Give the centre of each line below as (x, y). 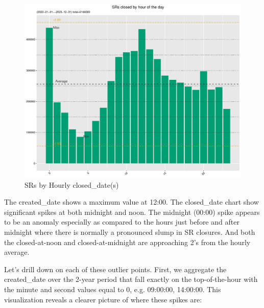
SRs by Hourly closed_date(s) (72, 184)
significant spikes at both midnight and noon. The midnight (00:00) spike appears (132, 212)
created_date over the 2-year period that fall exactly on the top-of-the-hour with (131, 279)
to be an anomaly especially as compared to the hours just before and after (122, 222)
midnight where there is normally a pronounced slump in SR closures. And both (130, 232)
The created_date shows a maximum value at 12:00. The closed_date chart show (131, 202)
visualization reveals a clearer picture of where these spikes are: (103, 299)
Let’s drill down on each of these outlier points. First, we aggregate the (115, 269)
